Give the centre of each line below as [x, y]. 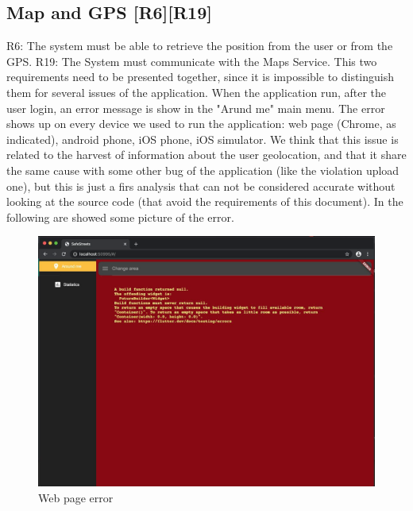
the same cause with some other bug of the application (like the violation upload [203, 170]
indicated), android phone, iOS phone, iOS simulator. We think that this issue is [203, 139]
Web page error [76, 498]
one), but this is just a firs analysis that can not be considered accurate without [201, 186]
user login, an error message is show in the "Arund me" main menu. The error [196, 108]
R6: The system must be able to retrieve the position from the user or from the [200, 46]
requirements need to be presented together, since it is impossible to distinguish [201, 77]
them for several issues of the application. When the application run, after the [197, 92]
